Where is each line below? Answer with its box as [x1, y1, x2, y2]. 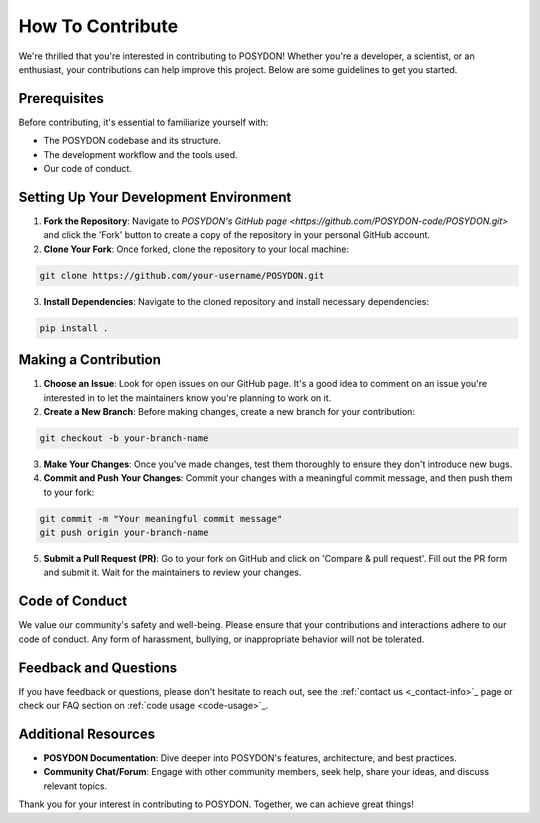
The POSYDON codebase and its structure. [43, 135, 222, 147]
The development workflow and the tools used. [43, 148, 239, 160]
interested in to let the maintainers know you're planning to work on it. [43, 391, 332, 404]
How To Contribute [18, 15, 179, 37]
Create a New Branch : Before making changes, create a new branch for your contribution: [43, 405, 415, 417]
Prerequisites [18, 90, 104, 107]
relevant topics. [43, 780, 108, 792]
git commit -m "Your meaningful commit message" [39, 513, 283, 524]
